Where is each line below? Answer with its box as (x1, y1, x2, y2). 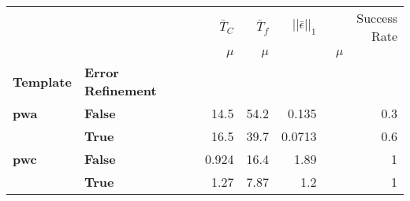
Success (356, 9, 397, 27)
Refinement (84, 81, 157, 99)
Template (13, 72, 72, 91)
